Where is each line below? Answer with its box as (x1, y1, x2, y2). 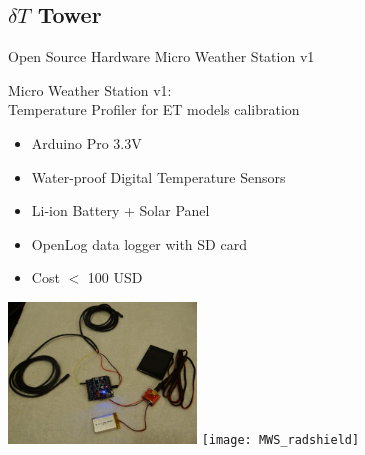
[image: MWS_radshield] (201, 432, 360, 447)
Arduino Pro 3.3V (31, 132, 142, 153)
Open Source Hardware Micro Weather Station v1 (8, 46, 315, 67)
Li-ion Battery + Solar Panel (31, 200, 210, 221)
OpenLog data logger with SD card (31, 233, 247, 254)
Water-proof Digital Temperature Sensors (31, 166, 286, 187)
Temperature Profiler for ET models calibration (8, 99, 300, 120)
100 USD (87, 267, 143, 288)
